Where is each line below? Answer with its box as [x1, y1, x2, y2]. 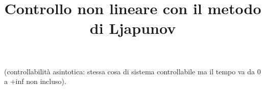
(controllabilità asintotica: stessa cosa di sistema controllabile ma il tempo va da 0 [4, 66, 261, 76]
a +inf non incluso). [4, 76, 66, 86]
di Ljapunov [89, 18, 176, 38]
